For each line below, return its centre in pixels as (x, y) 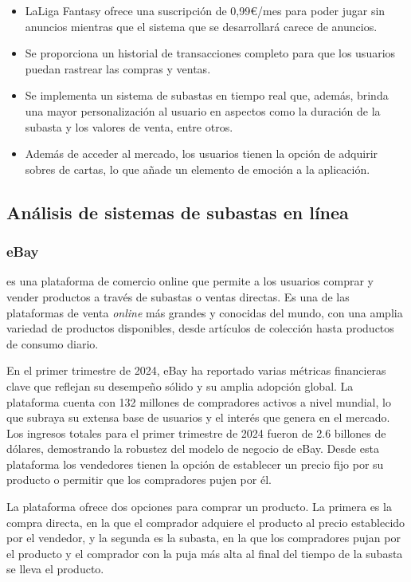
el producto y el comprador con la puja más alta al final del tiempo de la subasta (205, 553)
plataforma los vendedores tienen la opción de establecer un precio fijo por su (195, 464)
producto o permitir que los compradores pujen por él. (139, 480)
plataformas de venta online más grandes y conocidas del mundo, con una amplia (205, 312)
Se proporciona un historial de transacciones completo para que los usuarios (210, 53)
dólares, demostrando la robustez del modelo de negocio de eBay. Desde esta (193, 448)
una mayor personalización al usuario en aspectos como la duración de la (203, 110)
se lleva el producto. (55, 569)
